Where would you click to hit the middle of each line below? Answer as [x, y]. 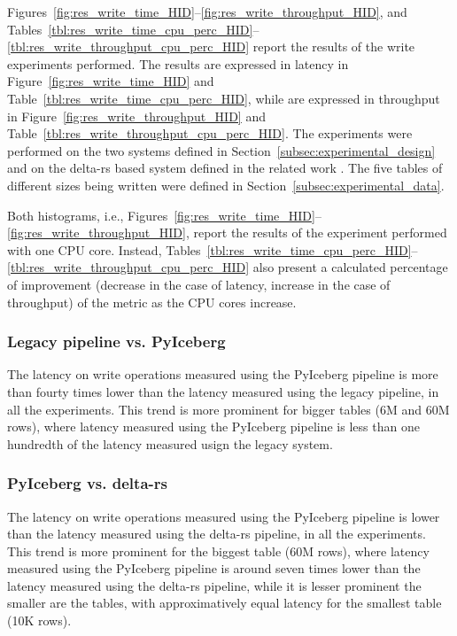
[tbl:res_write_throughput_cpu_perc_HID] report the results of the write [211, 47]
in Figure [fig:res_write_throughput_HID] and [136, 116]
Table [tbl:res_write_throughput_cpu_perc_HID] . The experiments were [210, 133]
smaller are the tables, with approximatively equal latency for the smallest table [225, 603]
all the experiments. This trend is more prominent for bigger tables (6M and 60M [228, 409]
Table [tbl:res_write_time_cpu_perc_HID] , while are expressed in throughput [224, 98]
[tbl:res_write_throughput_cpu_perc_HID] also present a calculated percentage [228, 267]
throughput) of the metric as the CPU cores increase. [152, 302]
